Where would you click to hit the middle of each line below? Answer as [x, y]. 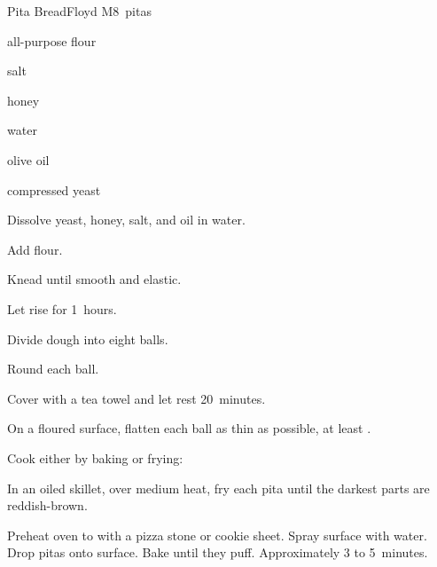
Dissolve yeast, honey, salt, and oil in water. [126, 220]
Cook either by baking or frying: [95, 457]
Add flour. [35, 249]
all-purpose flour [52, 40]
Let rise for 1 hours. [62, 308]
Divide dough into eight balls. [88, 339]
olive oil [28, 159]
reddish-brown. [47, 505]
